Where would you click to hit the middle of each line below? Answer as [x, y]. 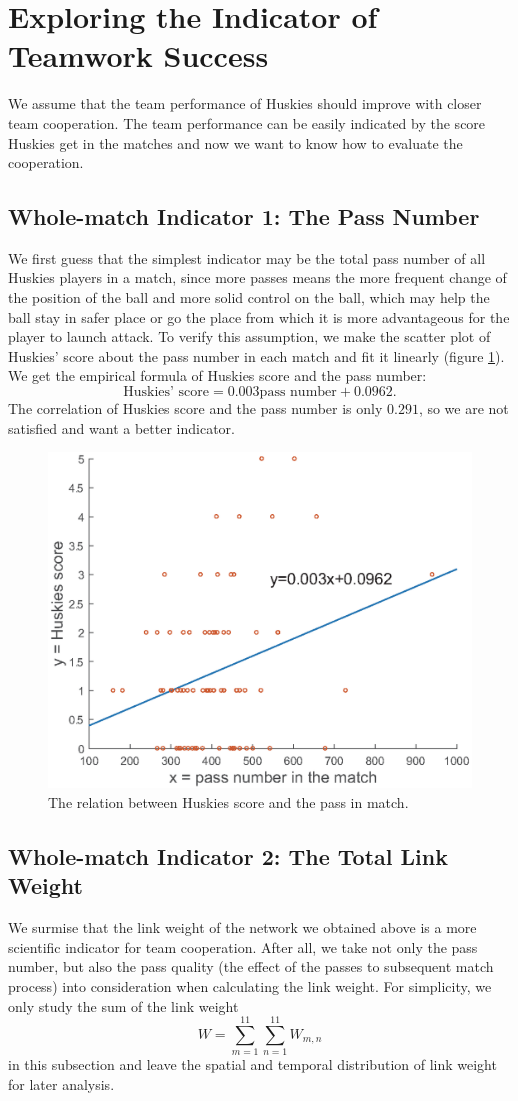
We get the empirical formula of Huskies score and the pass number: [217, 375]
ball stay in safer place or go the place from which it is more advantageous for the [259, 316]
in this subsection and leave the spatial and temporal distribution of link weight [252, 1064]
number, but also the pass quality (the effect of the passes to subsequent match [251, 966]
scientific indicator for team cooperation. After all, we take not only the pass [243, 946]
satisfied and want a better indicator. [121, 427]
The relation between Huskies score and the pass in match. [228, 802]
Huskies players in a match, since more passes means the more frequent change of [257, 277]
